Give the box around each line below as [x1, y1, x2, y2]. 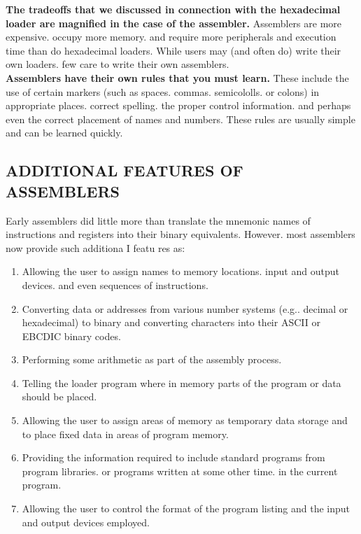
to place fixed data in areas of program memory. [22, 426, 229, 441]
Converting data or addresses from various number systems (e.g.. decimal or [22, 301, 348, 316]
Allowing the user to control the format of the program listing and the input [22, 501, 351, 516]
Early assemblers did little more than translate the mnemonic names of [6, 213, 311, 227]
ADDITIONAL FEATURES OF [6, 160, 243, 181]
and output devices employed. [22, 514, 150, 529]
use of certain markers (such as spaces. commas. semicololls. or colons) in [6, 84, 320, 99]
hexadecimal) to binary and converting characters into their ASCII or [22, 315, 320, 330]
